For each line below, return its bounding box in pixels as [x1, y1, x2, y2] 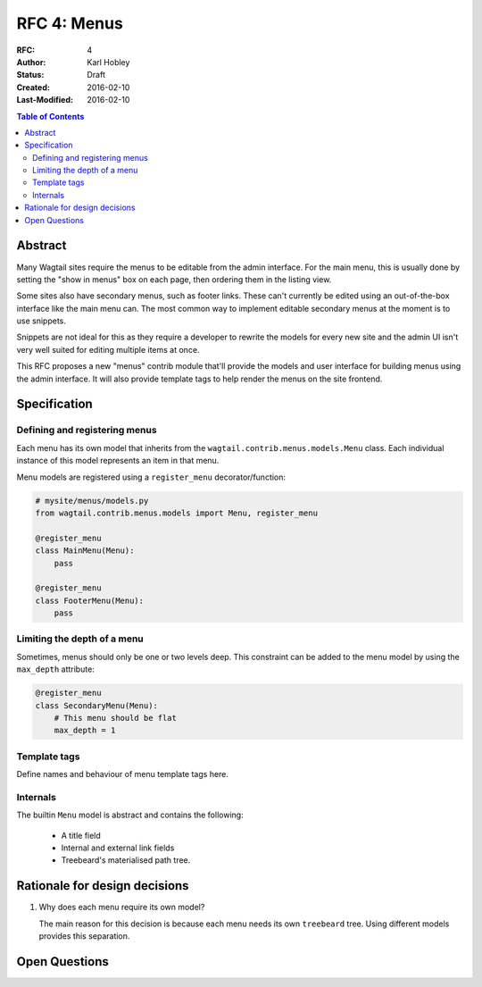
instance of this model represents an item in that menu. [16, 456, 220, 466]
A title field [61, 830, 102, 841]
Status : [16, 70, 45, 80]
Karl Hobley [87, 56, 130, 67]
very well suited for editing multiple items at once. [16, 344, 200, 355]
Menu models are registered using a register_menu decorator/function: [16, 472, 286, 482]
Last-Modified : [16, 95, 73, 105]
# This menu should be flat [54, 713, 178, 723]
